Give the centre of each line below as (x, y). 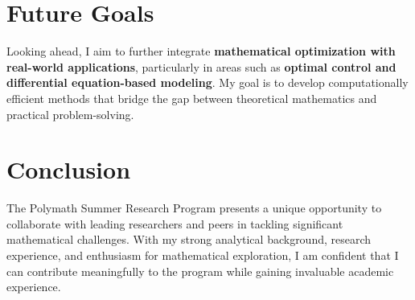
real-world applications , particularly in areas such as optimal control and (201, 66)
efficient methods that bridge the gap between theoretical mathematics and (192, 98)
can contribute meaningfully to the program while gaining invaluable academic (200, 271)
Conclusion (69, 169)
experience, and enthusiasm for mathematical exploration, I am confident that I (203, 255)
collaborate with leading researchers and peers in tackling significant (175, 223)
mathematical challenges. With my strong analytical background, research (189, 239)
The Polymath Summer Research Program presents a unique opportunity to (194, 208)
